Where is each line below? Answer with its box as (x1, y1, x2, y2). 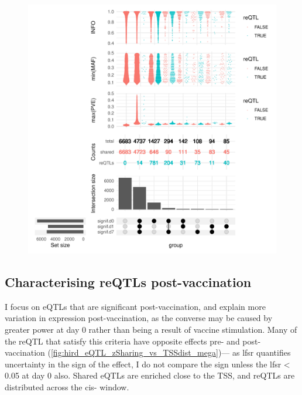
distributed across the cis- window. (5, 380, 129, 393)
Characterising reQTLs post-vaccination (5, 272, 252, 291)
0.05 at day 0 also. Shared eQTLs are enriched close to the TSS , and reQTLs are (5, 369, 295, 382)
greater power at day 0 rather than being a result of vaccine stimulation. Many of (5, 323, 297, 335)
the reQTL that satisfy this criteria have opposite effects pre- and (5, 335, 240, 347)
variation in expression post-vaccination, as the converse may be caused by (5, 312, 273, 324)
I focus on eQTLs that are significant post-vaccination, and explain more (5, 300, 266, 312)
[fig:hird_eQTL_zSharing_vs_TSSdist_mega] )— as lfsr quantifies (50, 346, 291, 359)
